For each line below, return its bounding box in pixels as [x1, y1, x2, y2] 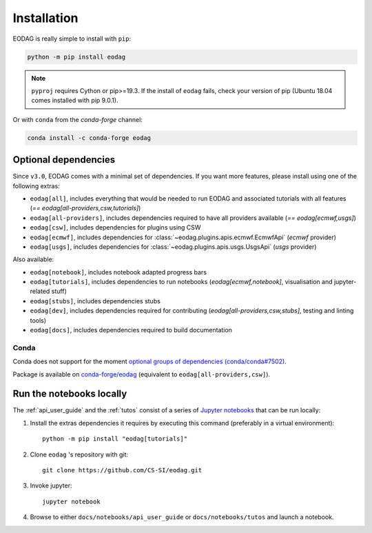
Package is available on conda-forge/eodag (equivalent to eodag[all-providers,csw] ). [12, 370, 271, 379]
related [30, 287, 50, 296]
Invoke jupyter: [30, 481, 72, 490]
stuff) [51, 287, 67, 296]
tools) [30, 316, 47, 324]
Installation [12, 10, 79, 26]
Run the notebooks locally [12, 388, 127, 400]
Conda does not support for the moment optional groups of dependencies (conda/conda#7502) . [12, 357, 287, 365]
